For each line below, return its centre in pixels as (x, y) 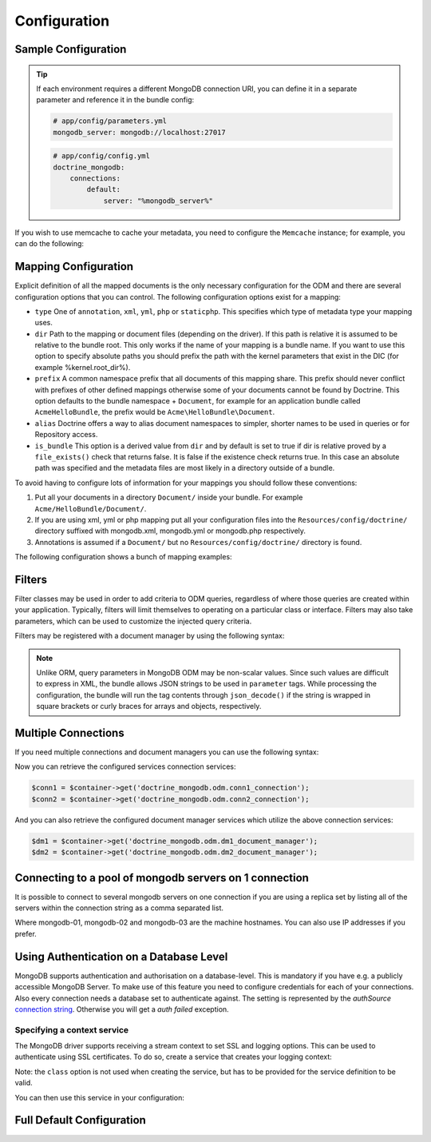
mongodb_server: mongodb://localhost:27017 (140, 132)
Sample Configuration (71, 49)
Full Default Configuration (81, 1120)
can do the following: (49, 244)
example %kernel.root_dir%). (83, 367)
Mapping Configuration (74, 267)
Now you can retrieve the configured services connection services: (125, 766)
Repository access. (66, 435)
